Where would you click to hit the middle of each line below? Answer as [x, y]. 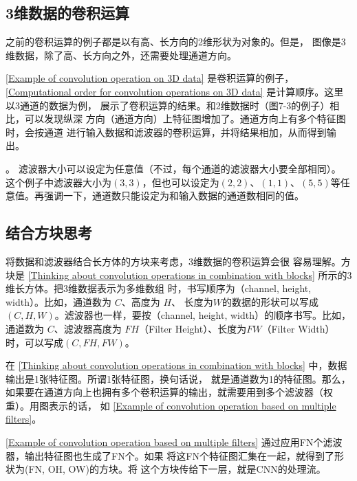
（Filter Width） [298, 328]
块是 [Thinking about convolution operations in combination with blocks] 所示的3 [179, 275]
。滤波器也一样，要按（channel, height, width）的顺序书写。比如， [203, 315]
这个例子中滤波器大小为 [58, 182]
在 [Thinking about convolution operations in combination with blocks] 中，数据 [176, 365]
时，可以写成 [34, 342]
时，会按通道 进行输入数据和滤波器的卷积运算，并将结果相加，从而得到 [166, 132]
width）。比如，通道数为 [59, 301]
